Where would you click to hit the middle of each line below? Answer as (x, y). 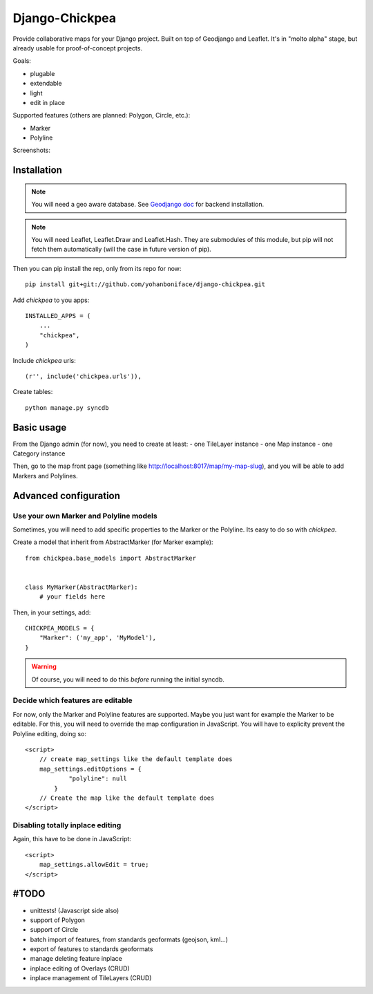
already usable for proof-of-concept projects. (78, 48)
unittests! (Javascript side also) (75, 910)
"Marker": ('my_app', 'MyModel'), (98, 638)
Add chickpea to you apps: (51, 300)
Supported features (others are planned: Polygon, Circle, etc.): (102, 115)
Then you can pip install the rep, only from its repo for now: (97, 268)
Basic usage (40, 428)
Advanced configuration (67, 495)
